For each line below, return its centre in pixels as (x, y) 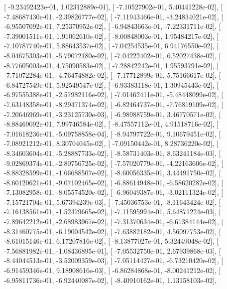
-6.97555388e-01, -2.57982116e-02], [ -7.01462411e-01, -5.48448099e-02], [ (114, 94)
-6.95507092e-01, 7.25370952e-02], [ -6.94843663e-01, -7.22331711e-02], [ (113, 26)
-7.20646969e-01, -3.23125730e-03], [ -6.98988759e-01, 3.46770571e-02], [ (113, 114)
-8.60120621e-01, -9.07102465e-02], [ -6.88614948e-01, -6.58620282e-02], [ (114, 182)
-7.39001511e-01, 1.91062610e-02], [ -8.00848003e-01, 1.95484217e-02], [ (111, 36)
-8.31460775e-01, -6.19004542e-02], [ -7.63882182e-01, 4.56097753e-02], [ (113, 231)
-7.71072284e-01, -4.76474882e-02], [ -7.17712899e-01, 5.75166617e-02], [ (113, 75)
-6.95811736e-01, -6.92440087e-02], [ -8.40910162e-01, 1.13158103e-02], (110, 280)
